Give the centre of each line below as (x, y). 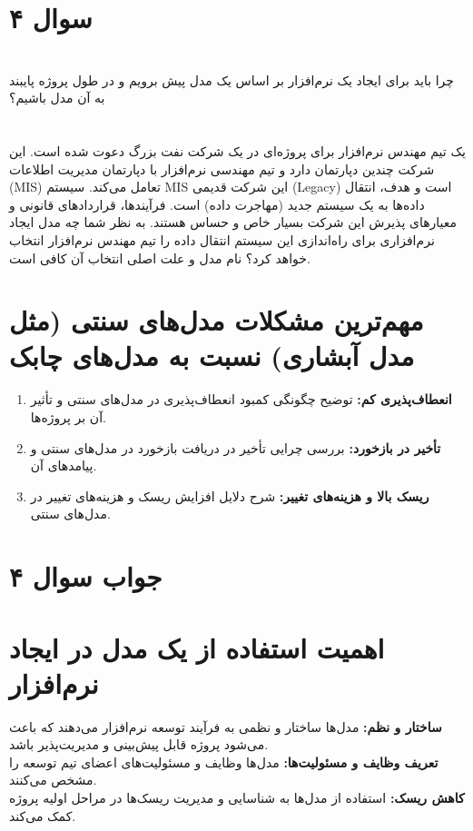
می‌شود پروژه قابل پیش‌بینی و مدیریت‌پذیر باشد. (139, 744)
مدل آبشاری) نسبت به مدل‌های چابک (212, 356)
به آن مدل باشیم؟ (57, 98)
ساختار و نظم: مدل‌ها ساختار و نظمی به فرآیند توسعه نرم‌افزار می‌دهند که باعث (226, 726)
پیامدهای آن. (64, 465)
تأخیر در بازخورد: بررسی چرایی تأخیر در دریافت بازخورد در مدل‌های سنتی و (236, 447)
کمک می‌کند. (43, 815)
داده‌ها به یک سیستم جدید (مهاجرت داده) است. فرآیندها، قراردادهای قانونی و (217, 204)
